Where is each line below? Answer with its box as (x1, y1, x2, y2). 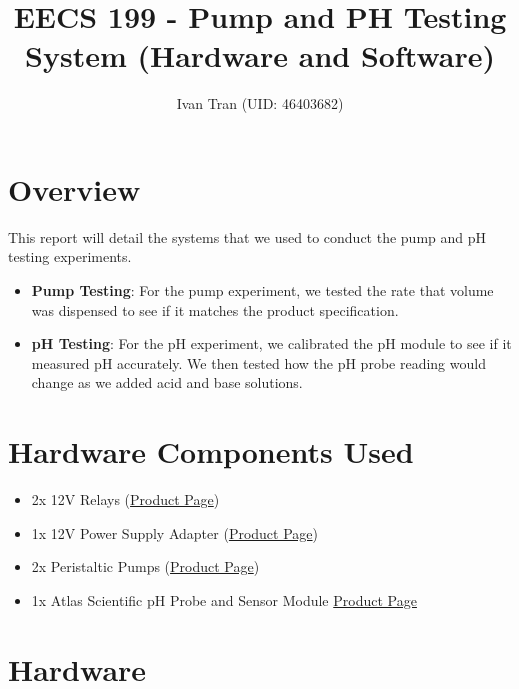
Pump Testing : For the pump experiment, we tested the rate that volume (31, 280, 494, 301)
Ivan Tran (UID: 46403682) (176, 93, 344, 114)
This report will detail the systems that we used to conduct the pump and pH (8, 226, 487, 247)
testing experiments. (8, 246, 132, 267)
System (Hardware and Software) (25, 35, 495, 76)
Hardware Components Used (8, 431, 414, 472)
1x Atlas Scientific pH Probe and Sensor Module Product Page (31, 589, 417, 610)
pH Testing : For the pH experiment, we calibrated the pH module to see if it (31, 333, 512, 354)
